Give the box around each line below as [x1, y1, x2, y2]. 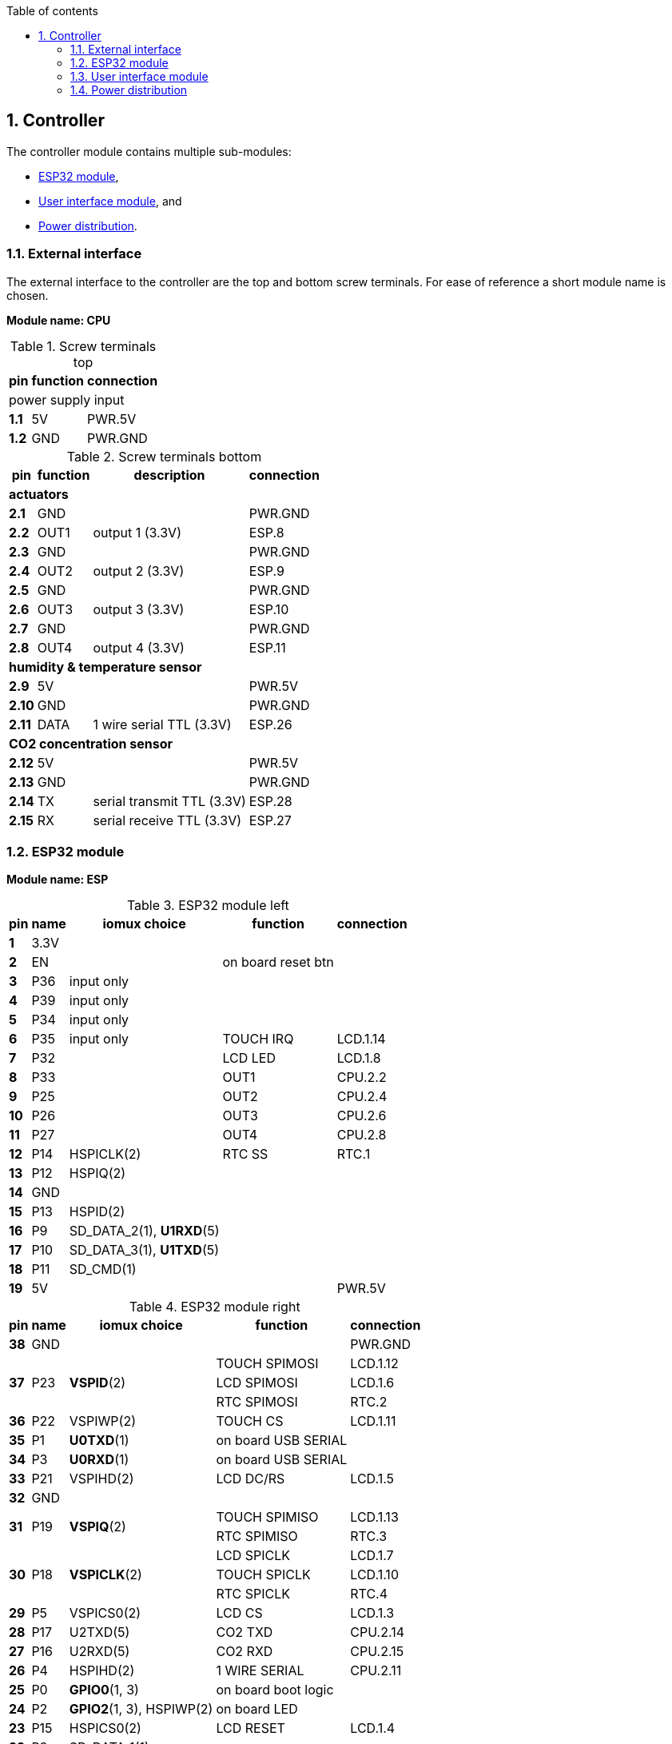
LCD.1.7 [350, 1547, 394, 1564]
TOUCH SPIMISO [216, 1509, 319, 1526]
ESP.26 [249, 716, 292, 732]
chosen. [6, 288, 49, 302]
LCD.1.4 [350, 1720, 396, 1737]
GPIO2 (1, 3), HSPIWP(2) [69, 1701, 213, 1718]
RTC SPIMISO [216, 1528, 298, 1545]
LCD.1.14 [336, 1031, 386, 1048]
